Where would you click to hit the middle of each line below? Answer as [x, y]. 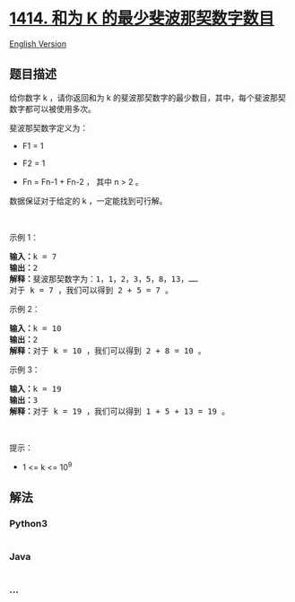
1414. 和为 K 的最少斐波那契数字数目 [142, 18]
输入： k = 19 [35, 388]
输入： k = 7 [33, 256]
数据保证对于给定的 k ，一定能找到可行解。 [88, 201]
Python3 [28, 523]
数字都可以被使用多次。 [52, 109]
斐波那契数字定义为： [48, 127]
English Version [38, 44]
